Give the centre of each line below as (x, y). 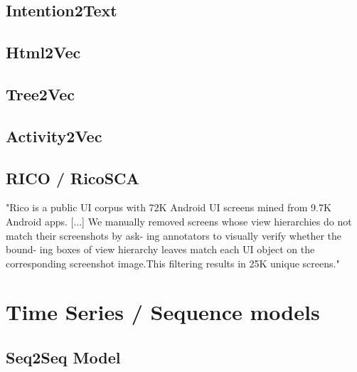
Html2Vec (43, 52)
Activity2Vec (54, 135)
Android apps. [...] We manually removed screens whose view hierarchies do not (179, 221)
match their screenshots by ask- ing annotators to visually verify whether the (174, 235)
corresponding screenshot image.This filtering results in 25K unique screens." (173, 263)
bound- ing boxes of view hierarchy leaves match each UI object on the (160, 249)
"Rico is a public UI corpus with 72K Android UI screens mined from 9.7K (169, 207)
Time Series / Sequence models (163, 312)
